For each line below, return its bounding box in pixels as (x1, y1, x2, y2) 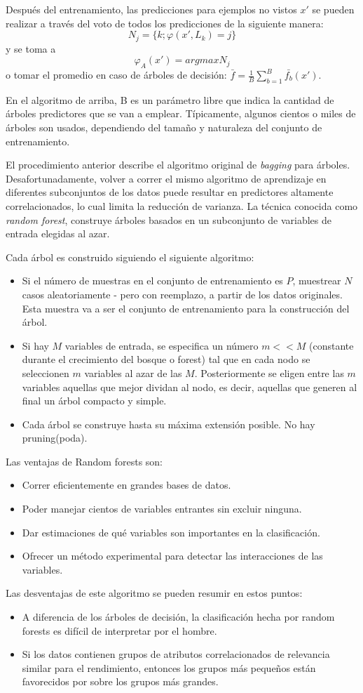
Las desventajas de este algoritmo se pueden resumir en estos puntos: (6, 586, 303, 600)
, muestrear (292, 273, 341, 288)
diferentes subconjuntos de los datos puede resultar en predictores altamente (6, 185, 334, 199)
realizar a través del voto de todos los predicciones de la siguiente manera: (6, 15, 324, 30)
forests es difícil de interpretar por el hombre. (22, 623, 217, 638)
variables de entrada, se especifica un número (64, 338, 259, 352)
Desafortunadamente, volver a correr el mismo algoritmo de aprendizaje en (6, 171, 327, 185)
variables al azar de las (84, 365, 182, 380)
